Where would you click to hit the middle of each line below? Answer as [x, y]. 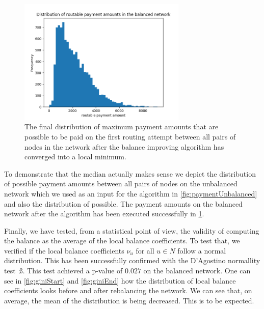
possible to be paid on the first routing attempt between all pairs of [130, 136]
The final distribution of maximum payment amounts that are [122, 127]
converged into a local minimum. [75, 157]
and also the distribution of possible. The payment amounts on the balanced [123, 203]
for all [145, 250]
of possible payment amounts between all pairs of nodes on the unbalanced [121, 184]
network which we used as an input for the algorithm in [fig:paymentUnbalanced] [131, 193]
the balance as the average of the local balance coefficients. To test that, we [122, 241]
